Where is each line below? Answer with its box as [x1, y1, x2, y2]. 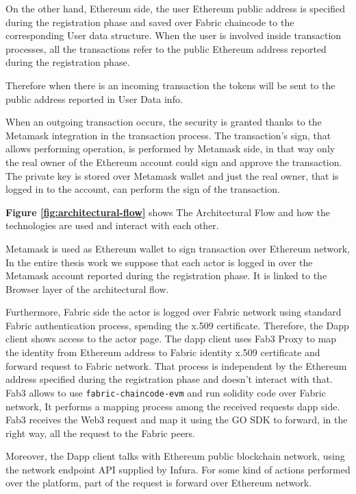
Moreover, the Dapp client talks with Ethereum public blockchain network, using [5, 449, 345, 463]
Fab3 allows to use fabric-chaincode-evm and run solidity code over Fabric [5, 385, 326, 399]
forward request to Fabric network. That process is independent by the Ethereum [5, 358, 347, 373]
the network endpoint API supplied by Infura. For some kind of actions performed [5, 462, 351, 476]
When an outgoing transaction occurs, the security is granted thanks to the [5, 115, 322, 129]
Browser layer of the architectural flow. [5, 281, 169, 296]
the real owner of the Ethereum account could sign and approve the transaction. [5, 154, 342, 169]
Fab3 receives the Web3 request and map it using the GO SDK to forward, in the [5, 412, 348, 427]
